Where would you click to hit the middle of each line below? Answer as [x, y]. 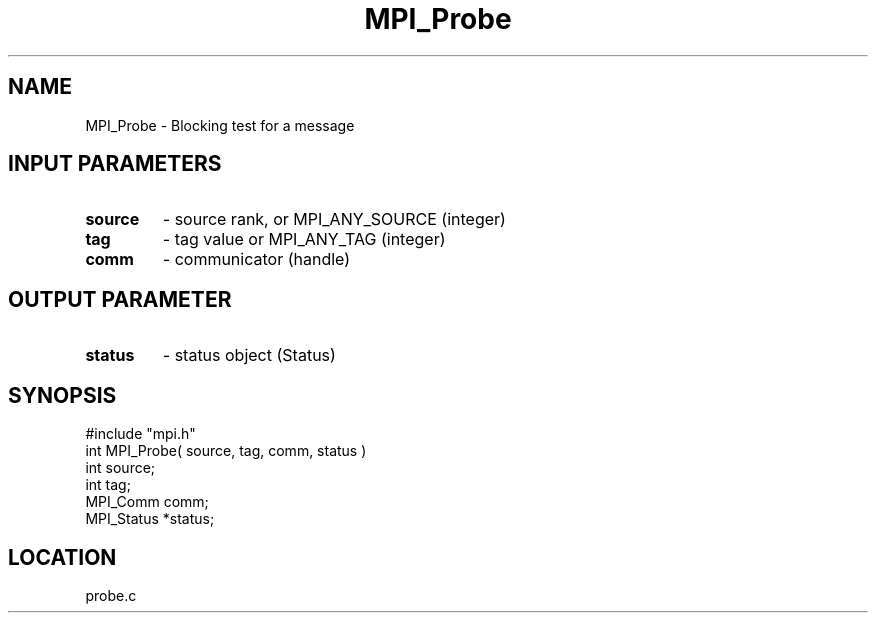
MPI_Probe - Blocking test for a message [220, 125]
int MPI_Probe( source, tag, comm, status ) [226, 451]
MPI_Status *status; [150, 519]
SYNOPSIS [62, 395]
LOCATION [62, 557]
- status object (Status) [249, 355]
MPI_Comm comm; [147, 502]
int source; [120, 468]
